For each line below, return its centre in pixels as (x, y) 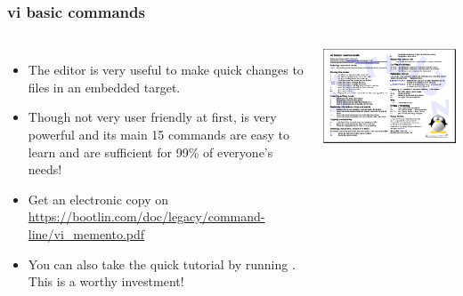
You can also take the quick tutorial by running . (162, 264)
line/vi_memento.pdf (86, 233)
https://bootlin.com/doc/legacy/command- (146, 216)
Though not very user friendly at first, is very (152, 117)
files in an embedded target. (104, 87)
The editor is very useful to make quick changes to (166, 70)
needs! (45, 169)
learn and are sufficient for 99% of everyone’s (150, 152)
